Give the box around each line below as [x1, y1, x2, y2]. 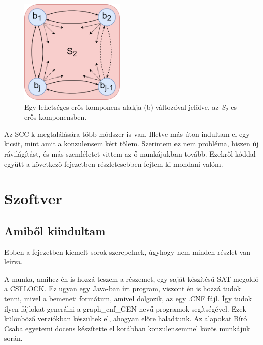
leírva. [4, 256, 23, 267]
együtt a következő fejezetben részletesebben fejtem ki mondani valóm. [4, 158, 223, 169]
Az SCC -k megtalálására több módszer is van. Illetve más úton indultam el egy [4, 128, 250, 139]
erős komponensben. [24, 111, 87, 122]
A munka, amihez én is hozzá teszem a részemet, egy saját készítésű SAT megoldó [4, 273, 259, 284]
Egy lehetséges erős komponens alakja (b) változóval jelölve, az [24, 101, 219, 112]
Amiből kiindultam [4, 222, 106, 238]
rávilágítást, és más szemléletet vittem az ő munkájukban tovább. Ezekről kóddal [4, 148, 256, 159]
